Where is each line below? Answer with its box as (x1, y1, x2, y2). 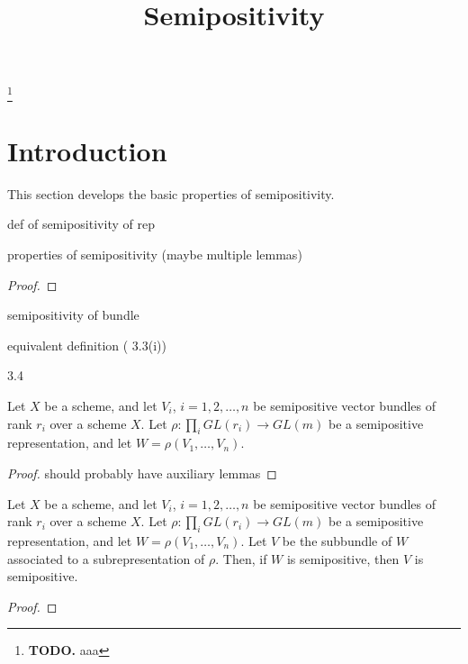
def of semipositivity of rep (7, 214, 155, 233)
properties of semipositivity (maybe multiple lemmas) (7, 245, 302, 264)
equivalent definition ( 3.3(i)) (7, 335, 166, 354)
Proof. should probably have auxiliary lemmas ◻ (7, 463, 277, 482)
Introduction (7, 132, 167, 168)
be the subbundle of (282, 531, 392, 550)
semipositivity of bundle (7, 305, 139, 324)
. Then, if (215, 549, 267, 568)
